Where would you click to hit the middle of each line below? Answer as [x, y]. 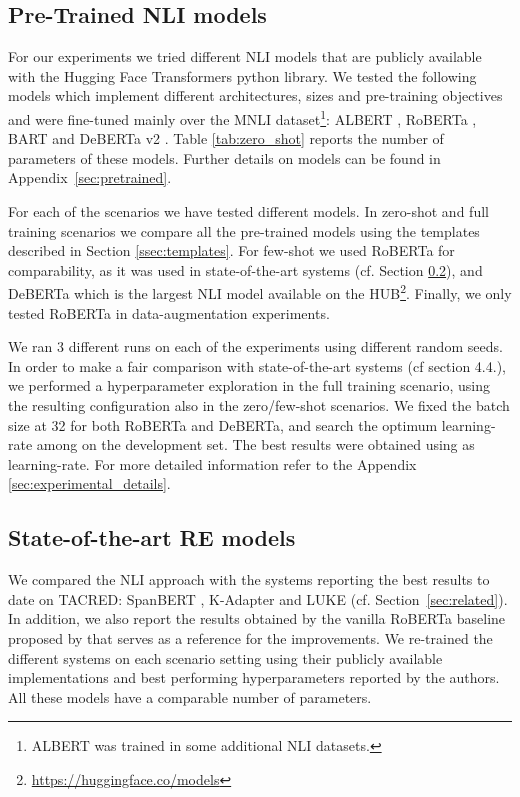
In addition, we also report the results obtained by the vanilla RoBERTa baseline [257, 618]
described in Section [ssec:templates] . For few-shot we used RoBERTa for [231, 250]
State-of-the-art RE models [152, 537]
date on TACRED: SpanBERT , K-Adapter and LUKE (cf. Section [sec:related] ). [258, 598]
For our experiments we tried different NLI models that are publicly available [245, 56]
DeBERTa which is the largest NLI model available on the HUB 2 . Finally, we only [260, 292]
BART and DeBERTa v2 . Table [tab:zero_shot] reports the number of [226, 138]
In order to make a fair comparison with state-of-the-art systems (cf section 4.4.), [257, 365]
